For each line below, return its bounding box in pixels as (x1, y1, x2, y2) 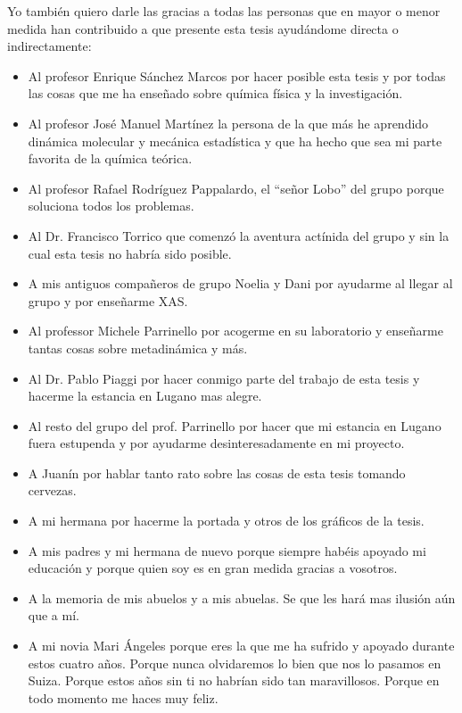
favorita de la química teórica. (28, 149, 193, 168)
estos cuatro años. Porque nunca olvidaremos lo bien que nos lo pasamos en (28, 653, 441, 672)
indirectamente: (7, 37, 92, 55)
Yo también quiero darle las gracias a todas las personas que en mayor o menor (7, 2, 441, 20)
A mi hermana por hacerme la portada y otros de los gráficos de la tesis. (28, 511, 425, 530)
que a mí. (28, 606, 79, 625)
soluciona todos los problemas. (28, 196, 194, 215)
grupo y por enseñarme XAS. (28, 291, 188, 310)
